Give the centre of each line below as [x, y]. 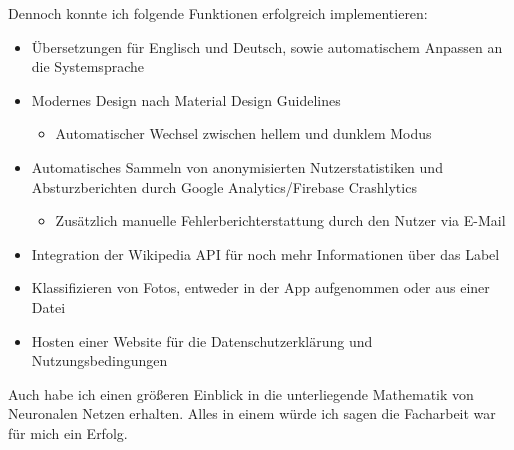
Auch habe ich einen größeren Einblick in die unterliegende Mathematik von [241, 393]
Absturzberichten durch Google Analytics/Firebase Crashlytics [224, 186]
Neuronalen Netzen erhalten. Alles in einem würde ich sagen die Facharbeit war [252, 413]
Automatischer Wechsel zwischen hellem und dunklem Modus [243, 133]
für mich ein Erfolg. [68, 432]
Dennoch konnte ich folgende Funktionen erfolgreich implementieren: [218, 13]
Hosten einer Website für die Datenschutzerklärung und [202, 340]
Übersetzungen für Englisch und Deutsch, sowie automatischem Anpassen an [267, 46]
